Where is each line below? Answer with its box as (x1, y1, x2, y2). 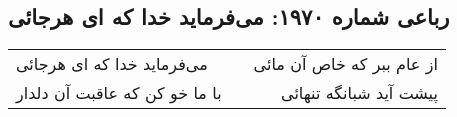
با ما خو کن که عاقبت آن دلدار (16, 81, 222, 105)
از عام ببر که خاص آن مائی (253, 52, 438, 76)
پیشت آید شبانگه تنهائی (281, 81, 438, 105)
